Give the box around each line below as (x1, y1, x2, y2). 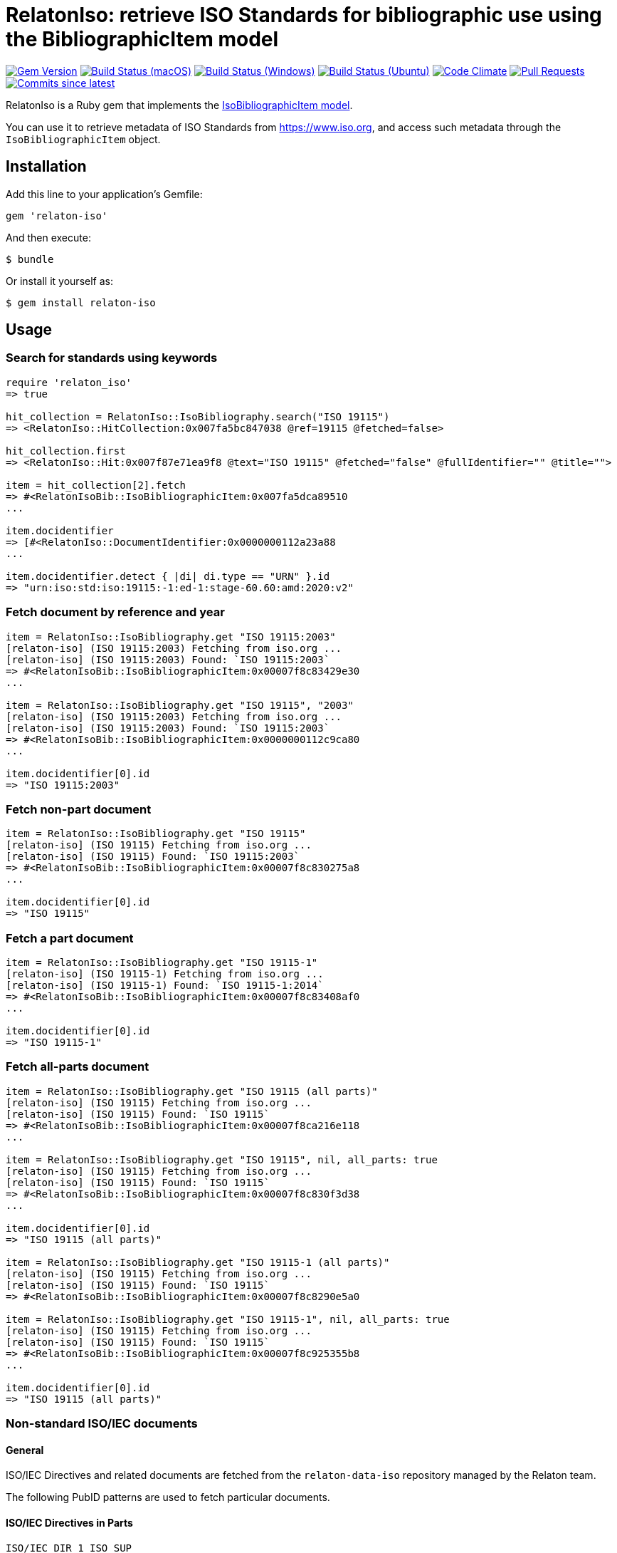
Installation (6, 157, 87, 176)
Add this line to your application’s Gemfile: (6, 187, 203, 200)
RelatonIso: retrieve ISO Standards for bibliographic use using (6, 3, 602, 27)
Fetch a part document (6, 930, 134, 945)
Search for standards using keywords (6, 350, 218, 365)
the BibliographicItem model (6, 27, 279, 51)
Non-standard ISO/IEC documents (6, 1416, 198, 1431)
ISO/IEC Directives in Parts (6, 1517, 133, 1529)
